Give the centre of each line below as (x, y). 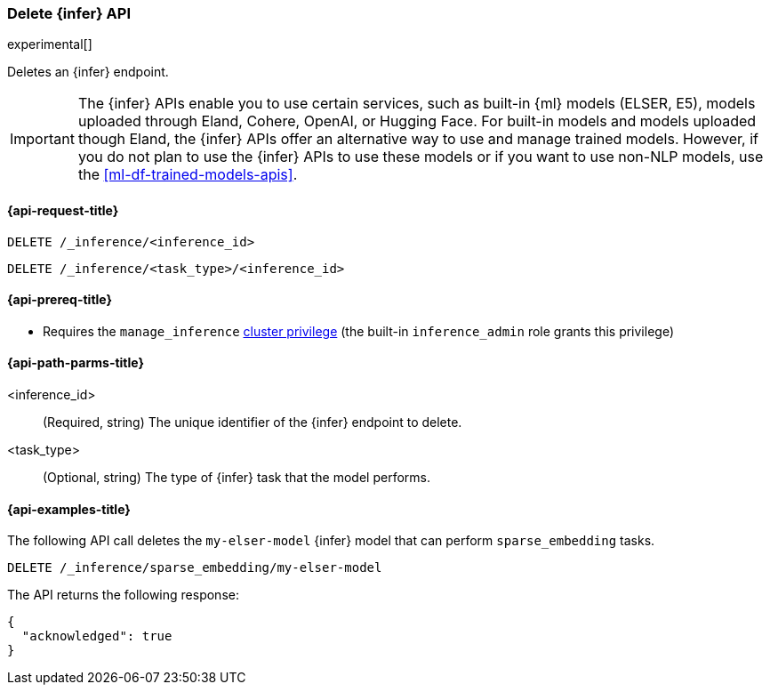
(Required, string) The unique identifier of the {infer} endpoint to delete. (253, 422)
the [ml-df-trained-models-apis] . (188, 175)
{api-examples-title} (69, 509)
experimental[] (50, 44)
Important (42, 139)
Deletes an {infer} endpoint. (88, 72)
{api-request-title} (63, 210)
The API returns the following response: (123, 595)
